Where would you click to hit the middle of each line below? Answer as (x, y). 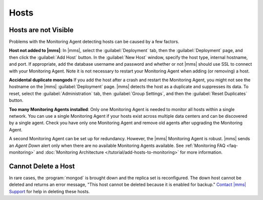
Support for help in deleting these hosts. (49, 191)
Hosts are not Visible (41, 30)
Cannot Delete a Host (42, 166)
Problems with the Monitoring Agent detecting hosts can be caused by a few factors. (94, 42)
